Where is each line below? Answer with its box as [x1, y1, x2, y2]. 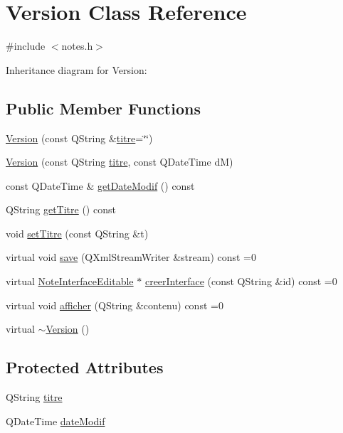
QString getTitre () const [6, 202, 116, 217]
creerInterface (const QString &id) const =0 [144, 274, 337, 289]
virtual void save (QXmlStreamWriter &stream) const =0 [6, 250, 257, 264]
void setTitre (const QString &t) [6, 225, 149, 240]
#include [6, 38, 46, 53]
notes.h [61, 38, 93, 53]
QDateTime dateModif [6, 413, 105, 428]
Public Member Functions [6, 97, 201, 119]
